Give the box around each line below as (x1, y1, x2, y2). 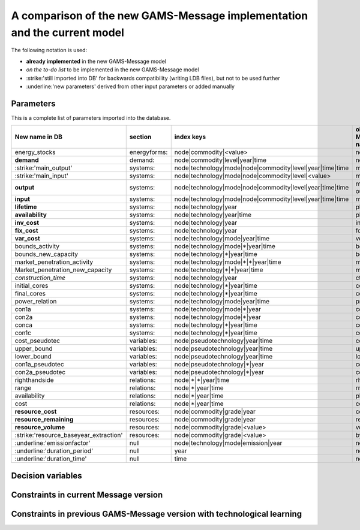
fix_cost (14, 227, 38, 235)
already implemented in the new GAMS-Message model (26, 58, 166, 65)
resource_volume (14, 423, 65, 432)
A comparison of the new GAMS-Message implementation (11, 9, 308, 22)
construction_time (14, 273, 66, 282)
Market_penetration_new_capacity (14, 266, 112, 274)
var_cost (14, 234, 40, 243)
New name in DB (14, 132, 63, 141)
